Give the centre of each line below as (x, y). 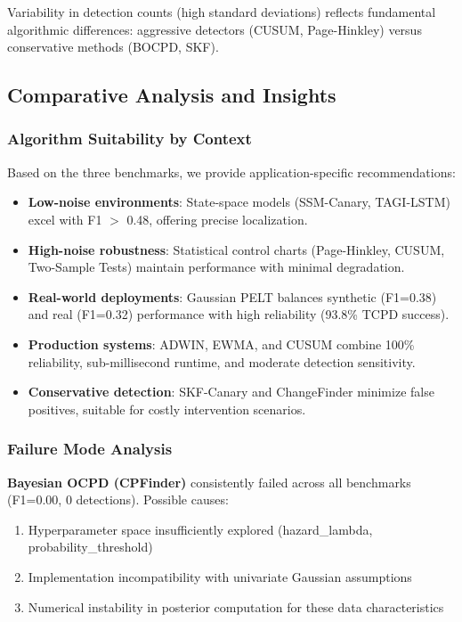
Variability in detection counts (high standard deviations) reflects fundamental (222, 12)
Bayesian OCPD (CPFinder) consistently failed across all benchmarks (209, 482)
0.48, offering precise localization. (217, 219)
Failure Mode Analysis (90, 449)
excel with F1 (65, 219)
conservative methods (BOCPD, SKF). (113, 47)
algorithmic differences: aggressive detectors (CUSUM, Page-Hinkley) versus (215, 29)
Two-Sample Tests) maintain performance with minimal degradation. (216, 267)
